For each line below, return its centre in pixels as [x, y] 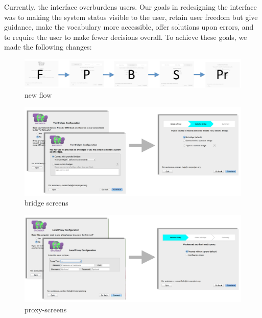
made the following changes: [48, 47]
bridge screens [46, 203]
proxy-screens [46, 309]
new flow [38, 95]
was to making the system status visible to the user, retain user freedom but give [131, 17]
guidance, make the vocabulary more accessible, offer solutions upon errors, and [129, 27]
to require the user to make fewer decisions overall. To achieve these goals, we [126, 37]
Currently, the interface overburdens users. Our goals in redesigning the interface [130, 7]
